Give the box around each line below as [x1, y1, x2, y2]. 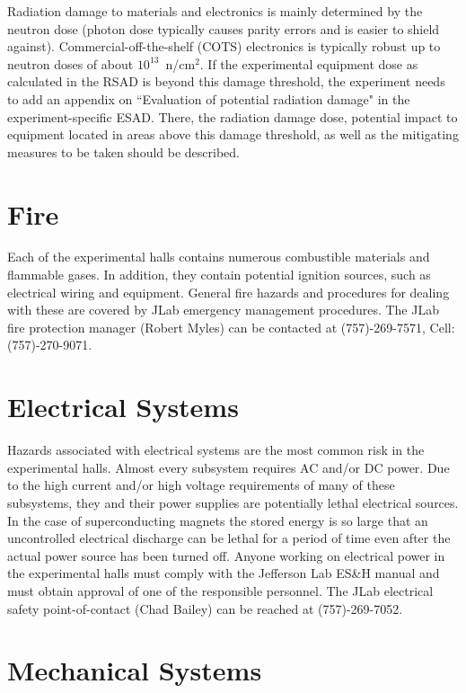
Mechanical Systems [7, 652, 262, 689]
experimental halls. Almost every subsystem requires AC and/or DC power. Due [7, 458, 450, 476]
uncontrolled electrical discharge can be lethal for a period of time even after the [7, 529, 451, 547]
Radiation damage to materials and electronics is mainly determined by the [7, 2, 423, 20]
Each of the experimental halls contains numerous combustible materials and [7, 247, 430, 266]
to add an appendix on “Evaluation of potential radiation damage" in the [7, 89, 410, 108]
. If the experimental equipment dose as [199, 54, 418, 73]
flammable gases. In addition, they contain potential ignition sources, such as [7, 265, 431, 284]
